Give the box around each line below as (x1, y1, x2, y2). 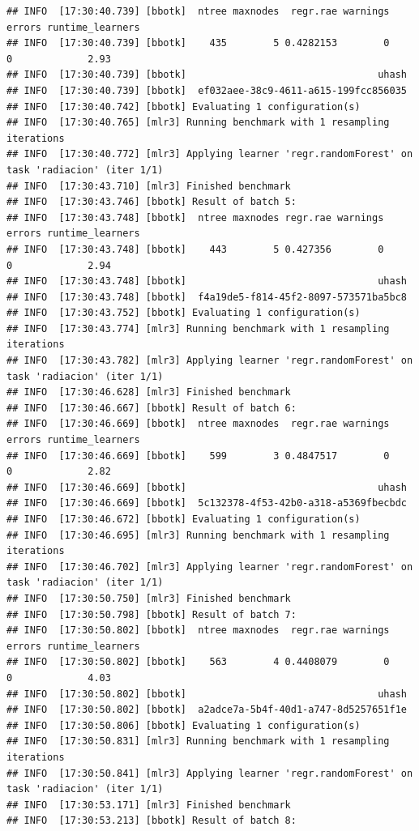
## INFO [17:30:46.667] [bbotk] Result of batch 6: (6, 402, 297, 414)
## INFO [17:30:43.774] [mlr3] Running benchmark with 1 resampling (6, 322, 390, 335)
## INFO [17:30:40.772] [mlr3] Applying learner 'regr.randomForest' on (6, 148, 413, 160)
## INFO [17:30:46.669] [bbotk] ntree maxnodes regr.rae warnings (6, 418, 390, 430)
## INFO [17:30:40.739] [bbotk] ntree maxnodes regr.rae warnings (6, 6, 390, 17)
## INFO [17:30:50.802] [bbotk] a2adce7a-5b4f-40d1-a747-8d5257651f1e (6, 704, 407, 716)
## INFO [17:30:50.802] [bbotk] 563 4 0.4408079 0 (6, 656, 390, 668)
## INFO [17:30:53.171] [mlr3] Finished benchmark (6, 799, 291, 811)
